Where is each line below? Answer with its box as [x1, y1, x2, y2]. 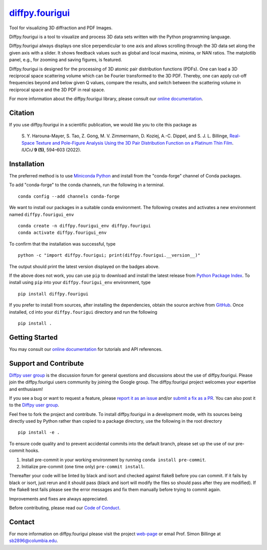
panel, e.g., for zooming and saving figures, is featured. [9, 57, 122, 63]
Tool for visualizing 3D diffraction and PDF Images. [9, 25, 113, 31]
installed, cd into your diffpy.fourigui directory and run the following [9, 309, 158, 315]
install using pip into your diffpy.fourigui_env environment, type [9, 279, 151, 285]
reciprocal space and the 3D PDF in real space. [9, 87, 105, 93]
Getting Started [9, 333, 58, 341]
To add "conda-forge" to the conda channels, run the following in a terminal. [9, 182, 165, 188]
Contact [9, 518, 35, 526]
